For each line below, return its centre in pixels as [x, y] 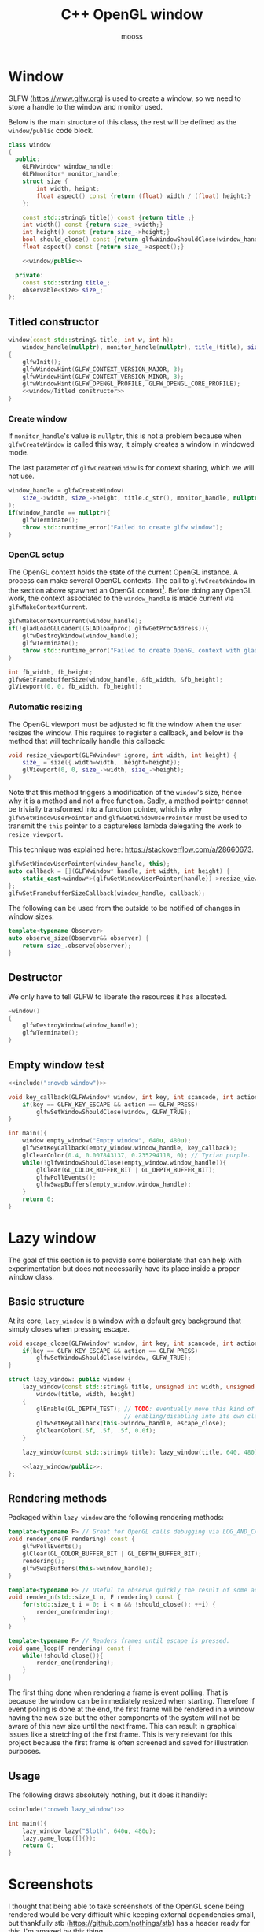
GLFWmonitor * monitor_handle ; [72, 174]
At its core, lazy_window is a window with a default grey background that [125, 1321]
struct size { [45, 182]
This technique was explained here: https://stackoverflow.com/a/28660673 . [131, 849]
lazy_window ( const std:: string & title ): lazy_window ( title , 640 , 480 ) [140, 1453]
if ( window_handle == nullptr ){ [59, 513]
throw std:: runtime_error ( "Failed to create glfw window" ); [123, 527]
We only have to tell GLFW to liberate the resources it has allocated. [118, 996]
